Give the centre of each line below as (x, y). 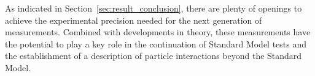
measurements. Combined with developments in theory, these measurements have (158, 32)
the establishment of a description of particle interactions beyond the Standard (154, 56)
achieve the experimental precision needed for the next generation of (134, 20)
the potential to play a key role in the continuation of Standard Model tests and (156, 43)
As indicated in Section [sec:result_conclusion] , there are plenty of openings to (154, 8)
